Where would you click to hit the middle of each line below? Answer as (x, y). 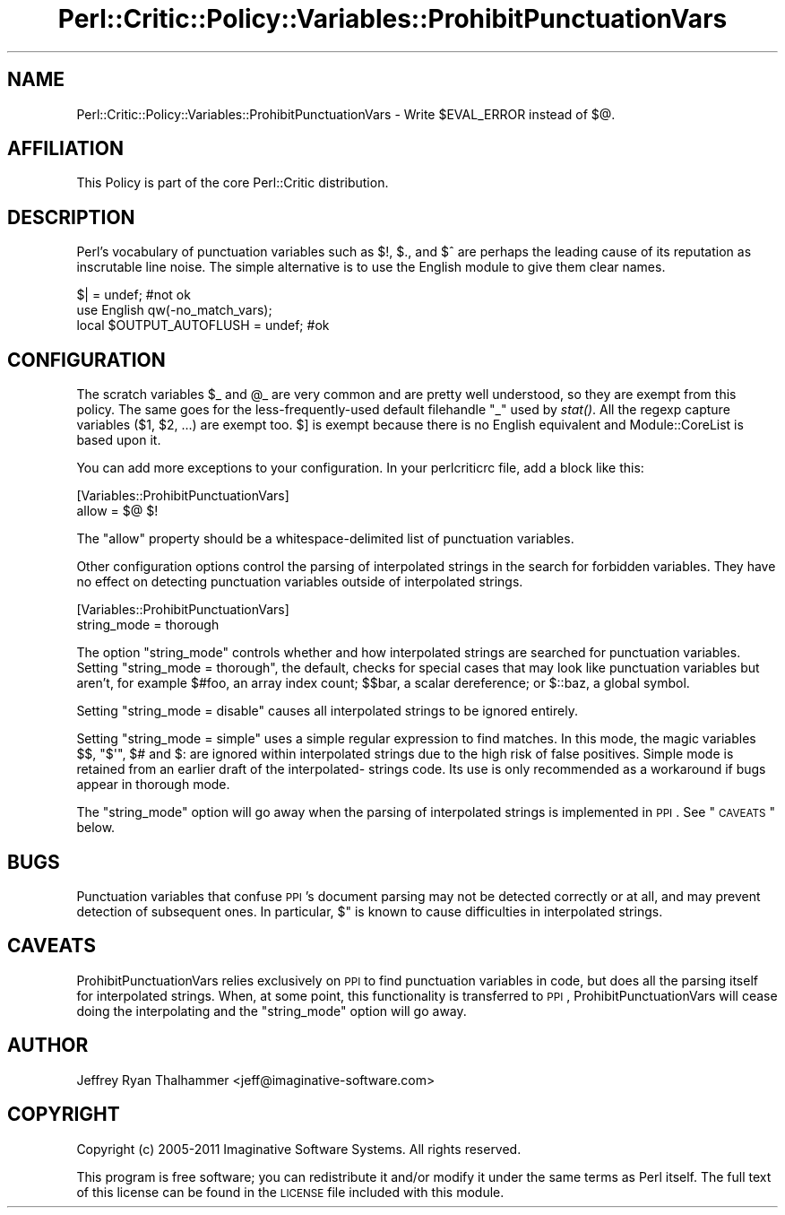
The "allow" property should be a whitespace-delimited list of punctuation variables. (325, 539)
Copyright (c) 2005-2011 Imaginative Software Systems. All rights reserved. (299, 1149)
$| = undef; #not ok (134, 295)
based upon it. (119, 440)
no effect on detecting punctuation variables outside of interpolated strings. (300, 582)
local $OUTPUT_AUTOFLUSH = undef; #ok (203, 325)
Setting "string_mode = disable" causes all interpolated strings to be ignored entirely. (327, 711)
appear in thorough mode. (153, 785)
